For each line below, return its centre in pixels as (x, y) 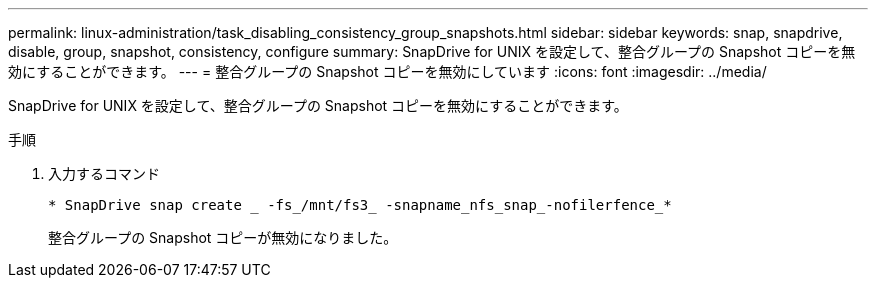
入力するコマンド (104, 173)
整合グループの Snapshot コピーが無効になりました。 (223, 237)
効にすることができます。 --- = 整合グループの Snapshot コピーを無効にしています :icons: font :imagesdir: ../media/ (387, 71)
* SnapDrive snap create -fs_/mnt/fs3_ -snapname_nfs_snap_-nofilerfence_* (360, 205)
